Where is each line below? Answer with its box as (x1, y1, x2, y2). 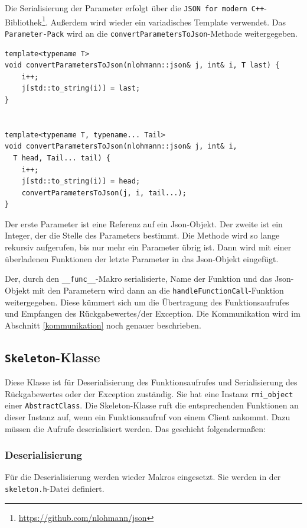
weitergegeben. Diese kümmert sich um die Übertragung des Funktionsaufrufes (5, 295, 289, 308)
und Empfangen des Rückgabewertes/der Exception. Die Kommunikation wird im (5, 307, 301, 320)
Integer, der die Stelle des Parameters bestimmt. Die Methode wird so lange (5, 229, 280, 242)
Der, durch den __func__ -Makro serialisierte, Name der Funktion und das (5, 272, 272, 285)
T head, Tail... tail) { (13, 153, 110, 162)
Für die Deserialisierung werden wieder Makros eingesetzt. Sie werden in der (5, 471, 281, 483)
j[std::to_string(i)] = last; (21, 84, 141, 93)
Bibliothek (5, 15, 43, 28)
